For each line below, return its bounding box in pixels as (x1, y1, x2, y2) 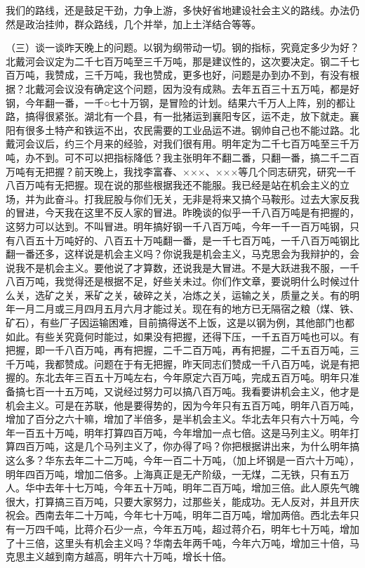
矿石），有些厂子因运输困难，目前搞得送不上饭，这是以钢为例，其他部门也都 (6, 315, 354, 330)
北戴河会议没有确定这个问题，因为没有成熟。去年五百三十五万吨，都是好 (25, 81, 359, 95)
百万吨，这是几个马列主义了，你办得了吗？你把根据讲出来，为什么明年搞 (25, 439, 359, 454)
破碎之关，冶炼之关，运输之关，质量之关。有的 (133, 287, 350, 302)
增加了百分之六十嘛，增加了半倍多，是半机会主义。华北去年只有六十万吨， (6, 411, 350, 426)
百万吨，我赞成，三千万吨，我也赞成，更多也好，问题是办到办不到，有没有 (6, 67, 350, 82)
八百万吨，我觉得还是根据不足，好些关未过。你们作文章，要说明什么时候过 (6, 274, 350, 289)
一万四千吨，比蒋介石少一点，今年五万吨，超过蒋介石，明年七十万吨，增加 (15, 521, 359, 536)
